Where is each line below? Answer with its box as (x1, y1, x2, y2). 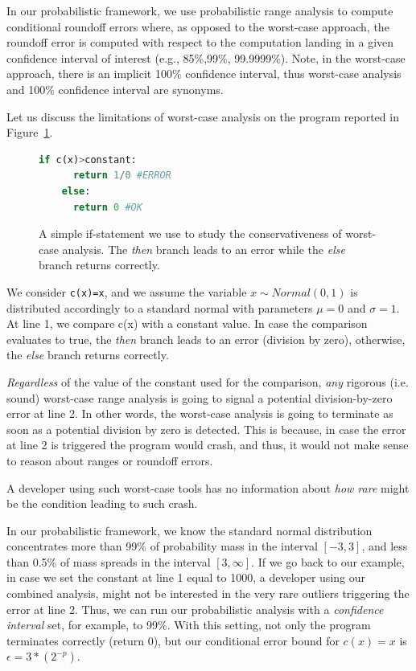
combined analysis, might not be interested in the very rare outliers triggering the (6, 585, 410, 602)
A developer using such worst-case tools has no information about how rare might (6, 479, 410, 496)
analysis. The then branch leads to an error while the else (62, 240, 345, 257)
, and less (361, 538, 408, 554)
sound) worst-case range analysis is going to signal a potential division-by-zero (6, 389, 393, 406)
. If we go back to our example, (251, 553, 405, 570)
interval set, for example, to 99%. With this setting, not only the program (6, 616, 371, 633)
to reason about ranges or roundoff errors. (6, 452, 213, 468)
